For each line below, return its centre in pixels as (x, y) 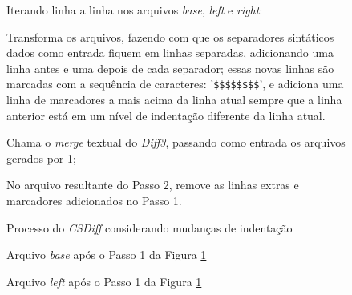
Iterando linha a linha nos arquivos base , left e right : (135, 10)
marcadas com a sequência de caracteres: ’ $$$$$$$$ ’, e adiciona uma (175, 84)
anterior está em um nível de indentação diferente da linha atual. (166, 115)
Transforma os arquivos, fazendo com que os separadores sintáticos (170, 36)
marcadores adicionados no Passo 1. (94, 200)
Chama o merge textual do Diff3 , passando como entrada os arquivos (176, 142)
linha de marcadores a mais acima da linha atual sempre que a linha (174, 100)
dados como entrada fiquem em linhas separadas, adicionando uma (170, 53)
